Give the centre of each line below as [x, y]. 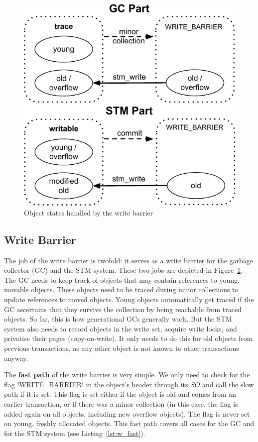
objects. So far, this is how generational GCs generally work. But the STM [118, 319]
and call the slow [228, 384]
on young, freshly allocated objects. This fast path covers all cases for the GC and [129, 423]
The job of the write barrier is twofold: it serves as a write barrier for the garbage [129, 260]
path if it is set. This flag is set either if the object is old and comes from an [120, 394]
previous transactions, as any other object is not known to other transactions [122, 348]
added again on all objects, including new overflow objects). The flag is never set [127, 413]
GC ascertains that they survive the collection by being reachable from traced [123, 309]
